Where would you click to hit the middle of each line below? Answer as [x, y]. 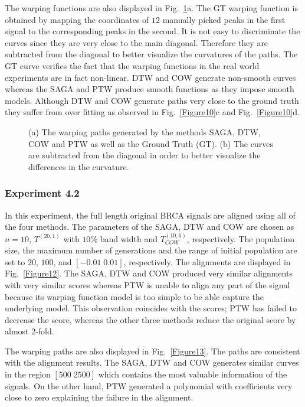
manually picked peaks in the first [224, 19]
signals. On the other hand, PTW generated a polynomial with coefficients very [149, 385]
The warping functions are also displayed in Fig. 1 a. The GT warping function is [151, 8]
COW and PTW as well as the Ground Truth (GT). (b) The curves [151, 143]
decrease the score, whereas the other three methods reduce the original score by [150, 319]
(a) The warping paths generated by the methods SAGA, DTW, [145, 131]
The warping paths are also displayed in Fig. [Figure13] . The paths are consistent [152, 351]
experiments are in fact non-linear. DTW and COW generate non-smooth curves [150, 77]
